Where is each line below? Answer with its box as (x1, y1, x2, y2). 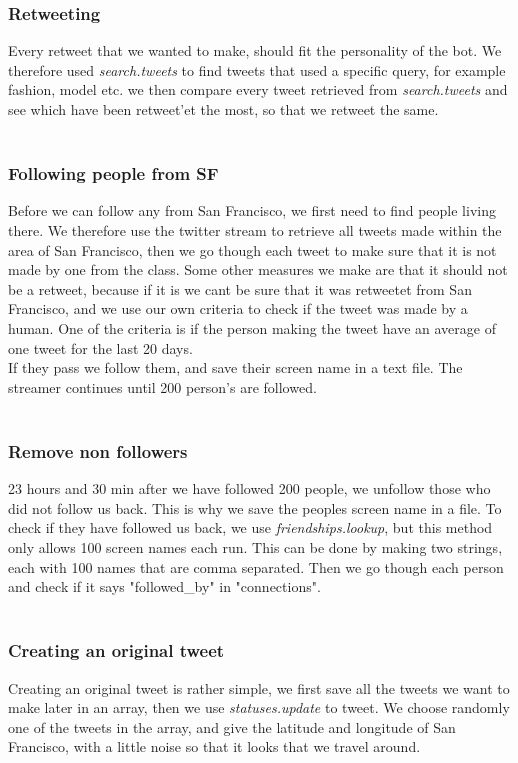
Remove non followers (8, 438, 188, 463)
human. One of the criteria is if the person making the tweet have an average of (8, 317, 496, 338)
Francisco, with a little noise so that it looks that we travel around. (8, 736, 421, 757)
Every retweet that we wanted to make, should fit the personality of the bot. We (8, 40, 502, 61)
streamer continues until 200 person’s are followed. (8, 376, 317, 397)
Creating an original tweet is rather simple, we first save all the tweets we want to (8, 677, 510, 698)
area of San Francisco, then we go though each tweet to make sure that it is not (8, 239, 497, 260)
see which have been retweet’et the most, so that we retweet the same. (8, 99, 439, 119)
